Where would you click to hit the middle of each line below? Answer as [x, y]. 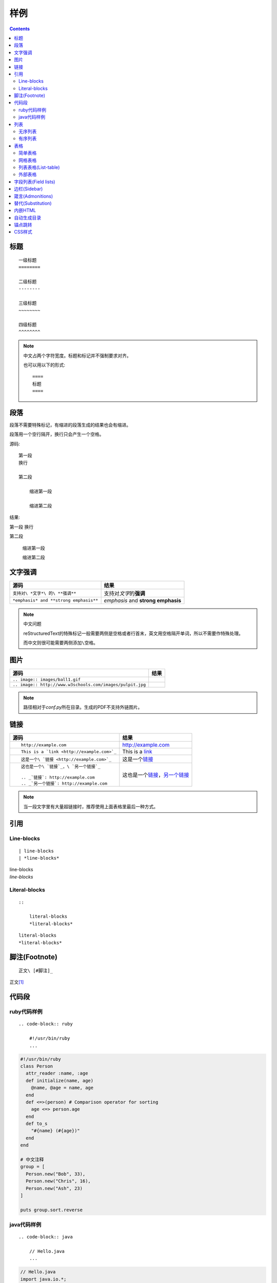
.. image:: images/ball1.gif [47, 679]
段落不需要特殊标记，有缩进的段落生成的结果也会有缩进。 [70, 425]
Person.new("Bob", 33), [56, 1174]
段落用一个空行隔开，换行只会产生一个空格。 [57, 434]
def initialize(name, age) [60, 1081]
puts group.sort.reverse [52, 1210]
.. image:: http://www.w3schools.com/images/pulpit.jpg [79, 684]
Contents [20, 29]
